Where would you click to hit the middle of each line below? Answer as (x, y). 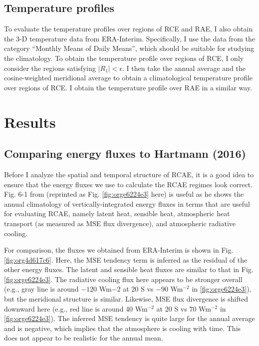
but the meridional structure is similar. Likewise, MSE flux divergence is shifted (126, 299)
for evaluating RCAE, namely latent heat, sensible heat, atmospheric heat (117, 213)
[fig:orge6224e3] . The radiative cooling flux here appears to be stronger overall (123, 279)
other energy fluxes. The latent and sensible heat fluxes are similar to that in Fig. (129, 269)
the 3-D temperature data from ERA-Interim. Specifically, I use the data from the (129, 38)
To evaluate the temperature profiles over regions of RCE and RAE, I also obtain (129, 29)
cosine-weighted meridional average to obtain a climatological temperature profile (129, 78)
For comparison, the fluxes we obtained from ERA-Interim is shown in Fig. (119, 250)
